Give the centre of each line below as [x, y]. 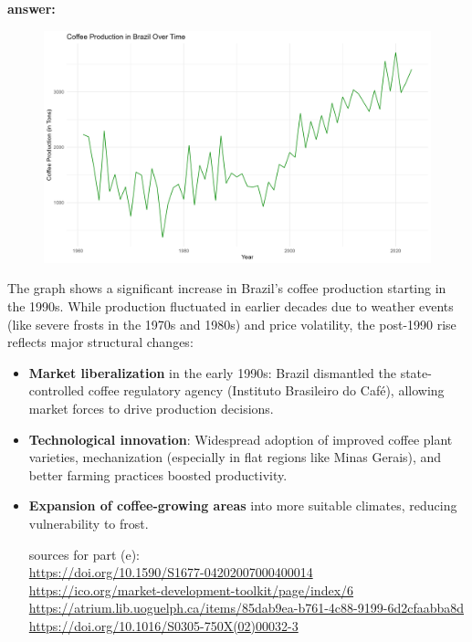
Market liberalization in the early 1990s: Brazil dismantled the [212, 372]
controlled [57, 390]
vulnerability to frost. [89, 523]
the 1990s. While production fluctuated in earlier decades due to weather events [231, 306]
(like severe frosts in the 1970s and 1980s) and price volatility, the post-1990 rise [232, 324]
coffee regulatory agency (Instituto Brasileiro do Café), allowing [266, 390]
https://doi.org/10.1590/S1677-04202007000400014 [171, 572]
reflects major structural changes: [100, 342]
